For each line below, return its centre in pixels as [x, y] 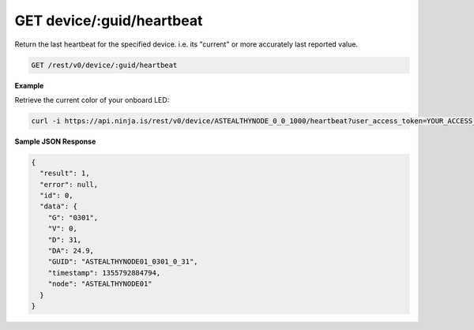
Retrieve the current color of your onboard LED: [92, 99]
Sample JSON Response [55, 141]
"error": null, [69, 184]
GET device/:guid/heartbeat [109, 21]
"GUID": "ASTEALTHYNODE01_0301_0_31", [123, 262]
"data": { [59, 206]
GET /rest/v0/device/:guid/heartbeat [104, 65]
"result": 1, [65, 173]
